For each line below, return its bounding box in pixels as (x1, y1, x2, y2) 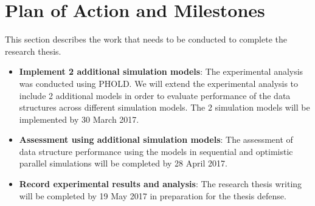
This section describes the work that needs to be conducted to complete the (5, 33, 287, 46)
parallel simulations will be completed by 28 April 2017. (19, 157, 227, 170)
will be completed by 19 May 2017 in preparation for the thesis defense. (19, 189, 286, 202)
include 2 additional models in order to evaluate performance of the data (19, 89, 291, 101)
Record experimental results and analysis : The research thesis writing (19, 177, 302, 190)
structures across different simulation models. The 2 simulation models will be (19, 101, 310, 114)
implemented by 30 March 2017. (19, 112, 139, 125)
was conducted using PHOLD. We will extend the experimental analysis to (19, 77, 299, 89)
